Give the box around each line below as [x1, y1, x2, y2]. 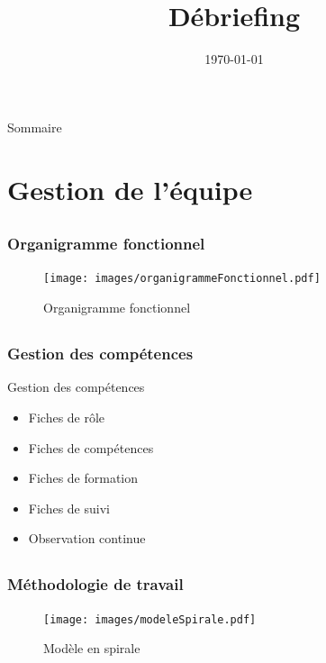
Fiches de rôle [28, 407, 105, 426]
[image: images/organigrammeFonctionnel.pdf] [43, 272, 321, 286]
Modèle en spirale [43, 639, 140, 658]
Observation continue [28, 529, 146, 548]
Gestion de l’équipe [7, 170, 253, 207]
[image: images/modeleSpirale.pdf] [43, 613, 257, 626]
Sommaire [7, 117, 62, 136]
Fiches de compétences [28, 438, 154, 457]
